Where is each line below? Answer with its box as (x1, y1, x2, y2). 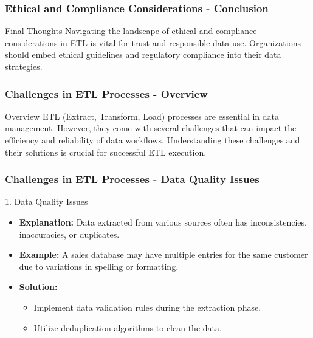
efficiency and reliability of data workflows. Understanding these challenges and (5, 134, 300, 146)
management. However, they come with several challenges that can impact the (5, 122, 297, 134)
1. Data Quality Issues (5, 195, 88, 208)
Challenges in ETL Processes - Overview (5, 86, 208, 101)
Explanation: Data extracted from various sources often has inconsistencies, (19, 216, 307, 228)
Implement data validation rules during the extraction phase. (33, 300, 261, 313)
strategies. (5, 60, 43, 72)
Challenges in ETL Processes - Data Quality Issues (5, 171, 260, 187)
